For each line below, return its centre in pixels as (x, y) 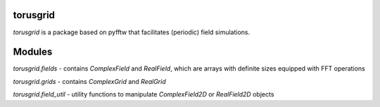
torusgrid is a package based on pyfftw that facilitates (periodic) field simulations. (131, 32)
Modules (33, 52)
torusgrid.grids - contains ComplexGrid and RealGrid (90, 81)
